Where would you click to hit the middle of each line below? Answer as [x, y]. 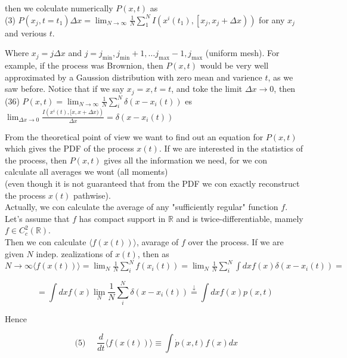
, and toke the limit [207, 89]
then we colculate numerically [59, 8]
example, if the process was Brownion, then [84, 65]
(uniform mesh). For [242, 53]
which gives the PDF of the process [69, 148]
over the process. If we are [236, 241]
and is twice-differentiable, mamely [240, 218]
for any [272, 19]
